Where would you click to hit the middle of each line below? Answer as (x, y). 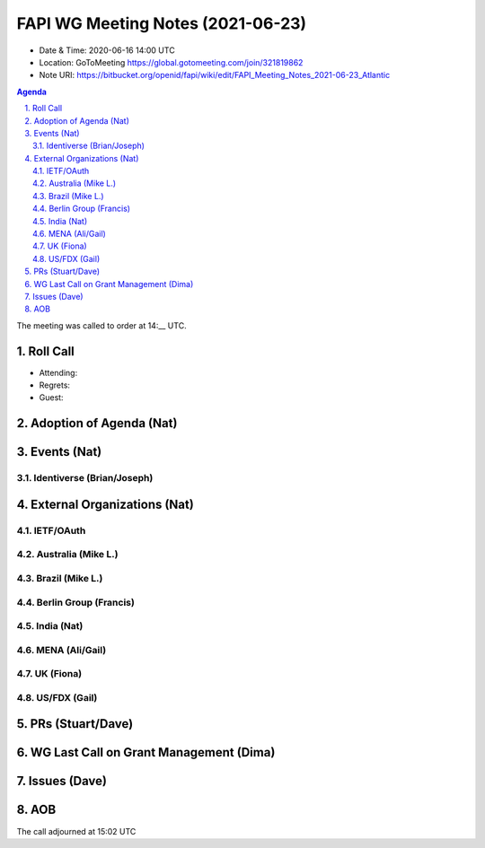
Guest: (51, 398)
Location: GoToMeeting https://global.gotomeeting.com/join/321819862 (171, 62)
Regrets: (55, 385)
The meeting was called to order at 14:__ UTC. (102, 325)
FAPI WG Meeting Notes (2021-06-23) (162, 23)
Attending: (58, 372)
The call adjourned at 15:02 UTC (76, 831)
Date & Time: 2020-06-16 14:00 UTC (107, 50)
